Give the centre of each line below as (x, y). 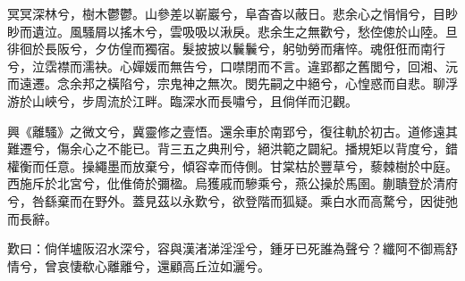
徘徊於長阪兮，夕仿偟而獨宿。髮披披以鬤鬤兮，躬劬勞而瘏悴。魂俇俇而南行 (226, 49)
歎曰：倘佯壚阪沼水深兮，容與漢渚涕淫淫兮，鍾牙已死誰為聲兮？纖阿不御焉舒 (232, 248)
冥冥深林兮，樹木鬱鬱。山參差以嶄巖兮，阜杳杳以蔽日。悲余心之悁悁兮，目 (226, 13)
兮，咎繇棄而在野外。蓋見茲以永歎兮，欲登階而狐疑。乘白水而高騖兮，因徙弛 (232, 200)
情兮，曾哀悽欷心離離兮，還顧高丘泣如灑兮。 (139, 265)
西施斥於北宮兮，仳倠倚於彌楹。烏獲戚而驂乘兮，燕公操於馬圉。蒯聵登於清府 (232, 183)
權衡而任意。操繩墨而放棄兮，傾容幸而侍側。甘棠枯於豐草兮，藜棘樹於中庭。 (232, 165)
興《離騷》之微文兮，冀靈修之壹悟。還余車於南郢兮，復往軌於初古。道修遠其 (232, 131)
